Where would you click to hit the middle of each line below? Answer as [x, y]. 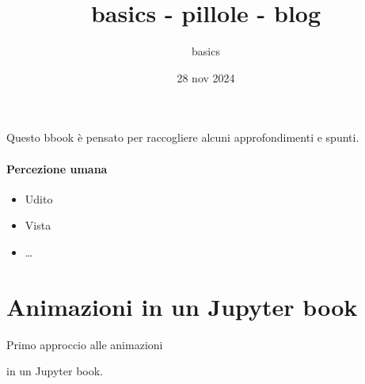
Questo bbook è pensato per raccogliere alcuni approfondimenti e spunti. [183, 137]
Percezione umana [57, 168]
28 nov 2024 [206, 77]
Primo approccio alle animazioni [85, 344]
